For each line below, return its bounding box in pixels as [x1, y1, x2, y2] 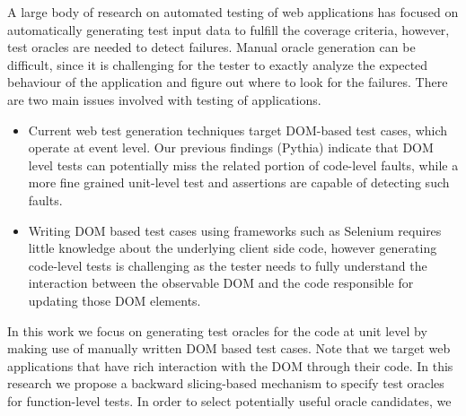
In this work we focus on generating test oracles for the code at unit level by [7, 321, 427, 340]
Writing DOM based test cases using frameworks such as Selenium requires [28, 221, 442, 239]
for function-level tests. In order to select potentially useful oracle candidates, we [7, 391, 452, 410]
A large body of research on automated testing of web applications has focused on [7, 3, 459, 21]
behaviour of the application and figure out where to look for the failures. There [7, 73, 448, 91]
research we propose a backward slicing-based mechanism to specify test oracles [7, 374, 444, 393]
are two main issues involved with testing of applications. [7, 90, 321, 108]
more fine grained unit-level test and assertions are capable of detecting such [28, 173, 450, 192]
